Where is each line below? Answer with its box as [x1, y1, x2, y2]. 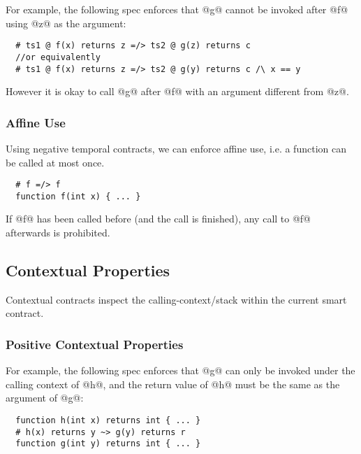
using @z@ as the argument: [6, 15, 126, 30]
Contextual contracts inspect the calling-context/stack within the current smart [6, 292, 347, 306]
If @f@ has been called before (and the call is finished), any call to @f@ [6, 211, 311, 226]
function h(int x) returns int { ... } [15, 416, 201, 426]
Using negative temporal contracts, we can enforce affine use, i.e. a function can [6, 141, 346, 155]
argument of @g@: [6, 390, 84, 405]
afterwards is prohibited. [6, 225, 110, 240]
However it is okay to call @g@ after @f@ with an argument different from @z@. [6, 84, 349, 99]
